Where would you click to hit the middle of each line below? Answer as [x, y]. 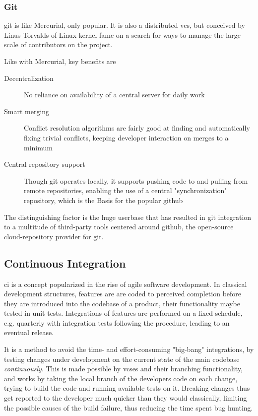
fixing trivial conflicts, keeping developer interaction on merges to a [126, 137]
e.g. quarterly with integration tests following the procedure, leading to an [117, 322]
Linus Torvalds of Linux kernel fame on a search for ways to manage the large [122, 35]
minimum [38, 147]
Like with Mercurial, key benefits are [60, 61]
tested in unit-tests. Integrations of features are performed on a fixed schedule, [123, 313]
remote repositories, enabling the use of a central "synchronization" [126, 190]
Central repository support [45, 164]
